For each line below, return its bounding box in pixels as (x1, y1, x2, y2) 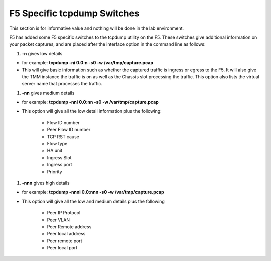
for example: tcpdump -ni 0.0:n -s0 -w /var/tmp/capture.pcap (22, 60, 153, 66)
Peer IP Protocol (47, 210, 81, 216)
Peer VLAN (47, 217, 70, 223)
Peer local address (47, 231, 86, 237)
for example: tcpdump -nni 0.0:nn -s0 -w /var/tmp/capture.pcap (22, 99, 159, 105)
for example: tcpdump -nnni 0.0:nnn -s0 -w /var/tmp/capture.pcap (22, 189, 164, 195)
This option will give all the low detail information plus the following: (22, 108, 162, 114)
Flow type (47, 141, 68, 147)
